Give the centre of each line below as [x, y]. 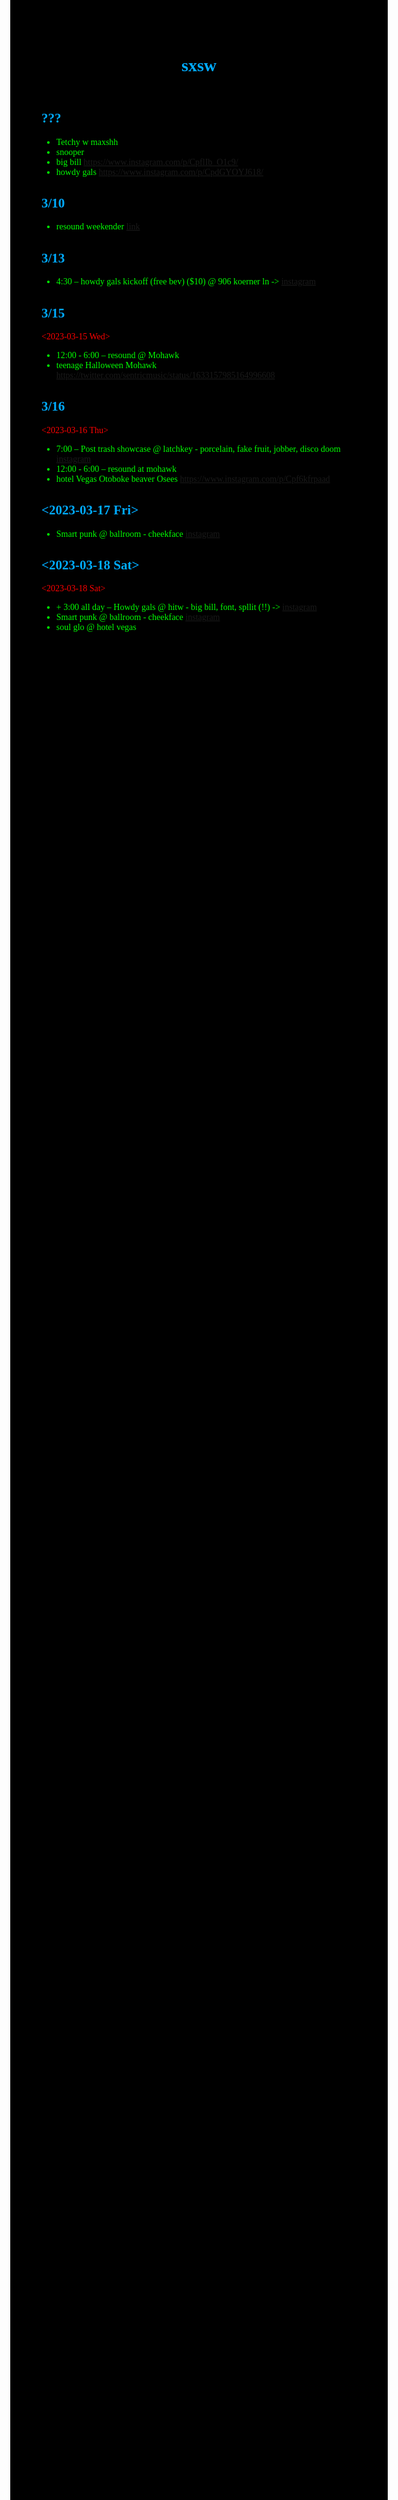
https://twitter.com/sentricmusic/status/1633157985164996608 [165, 375]
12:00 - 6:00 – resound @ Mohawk [117, 355]
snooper [70, 151]
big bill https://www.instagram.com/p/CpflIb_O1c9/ [147, 161]
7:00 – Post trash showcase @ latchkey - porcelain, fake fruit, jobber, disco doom [198, 448]
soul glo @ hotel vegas [96, 627]
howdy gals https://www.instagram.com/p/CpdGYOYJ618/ [159, 171]
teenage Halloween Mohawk [106, 365]
